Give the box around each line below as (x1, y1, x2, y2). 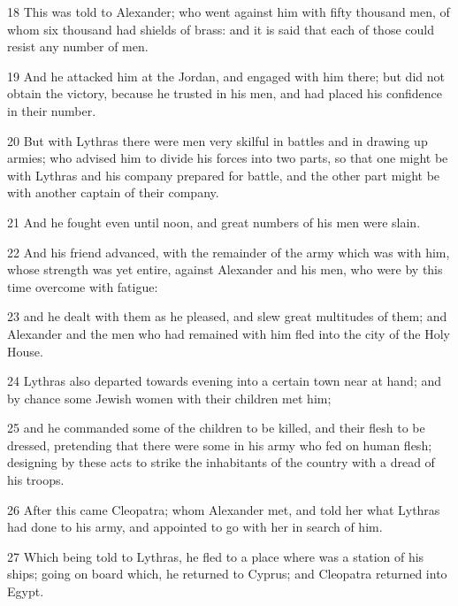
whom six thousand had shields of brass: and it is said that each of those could (7, 19, 434, 38)
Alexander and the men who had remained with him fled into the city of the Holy (7, 324, 450, 342)
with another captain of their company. (7, 183, 219, 202)
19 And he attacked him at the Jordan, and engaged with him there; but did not (7, 66, 445, 85)
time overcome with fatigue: (7, 277, 158, 295)
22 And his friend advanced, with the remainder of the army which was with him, (7, 242, 450, 261)
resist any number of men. (7, 37, 149, 56)
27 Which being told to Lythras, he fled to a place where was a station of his (7, 547, 424, 565)
